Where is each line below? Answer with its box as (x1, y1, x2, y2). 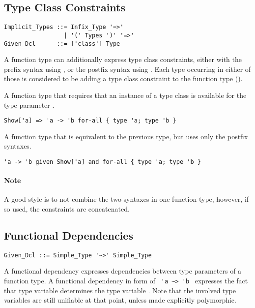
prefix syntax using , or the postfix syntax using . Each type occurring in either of (4, 63, 251, 74)
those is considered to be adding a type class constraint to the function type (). (4, 73, 243, 84)
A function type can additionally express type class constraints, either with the (4, 54, 242, 64)
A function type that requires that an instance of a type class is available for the (4, 90, 247, 100)
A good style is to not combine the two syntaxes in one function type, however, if (4, 194, 249, 204)
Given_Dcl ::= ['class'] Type (4, 40, 120, 47)
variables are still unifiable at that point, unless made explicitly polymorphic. (4, 295, 236, 305)
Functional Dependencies (4, 228, 133, 243)
